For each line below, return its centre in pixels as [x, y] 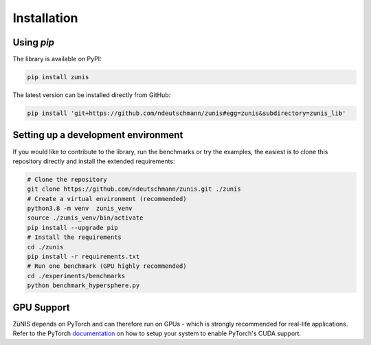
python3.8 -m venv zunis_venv [80, 209]
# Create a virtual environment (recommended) [107, 199]
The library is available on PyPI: [57, 59]
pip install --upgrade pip [72, 228]
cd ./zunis [45, 247]
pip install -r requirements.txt [83, 257]
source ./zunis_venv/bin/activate [85, 218]
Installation [45, 18]
